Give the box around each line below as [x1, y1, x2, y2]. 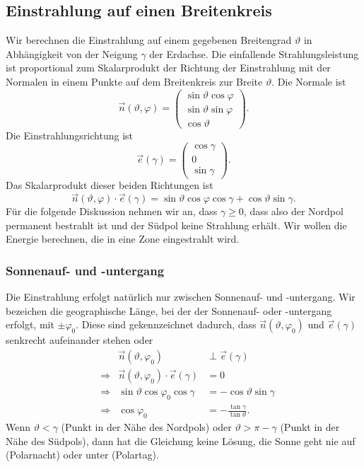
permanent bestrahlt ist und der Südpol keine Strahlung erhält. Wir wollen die [6, 217, 347, 232]
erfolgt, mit [6, 317, 54, 332]
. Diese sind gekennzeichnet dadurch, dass [76, 317, 257, 332]
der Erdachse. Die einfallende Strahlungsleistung [149, 46, 359, 61]
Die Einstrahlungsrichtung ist [6, 127, 134, 142]
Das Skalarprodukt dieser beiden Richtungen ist [6, 178, 213, 192]
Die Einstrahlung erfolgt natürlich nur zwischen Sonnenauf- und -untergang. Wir [6, 289, 356, 304]
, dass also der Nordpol [243, 204, 344, 219]
